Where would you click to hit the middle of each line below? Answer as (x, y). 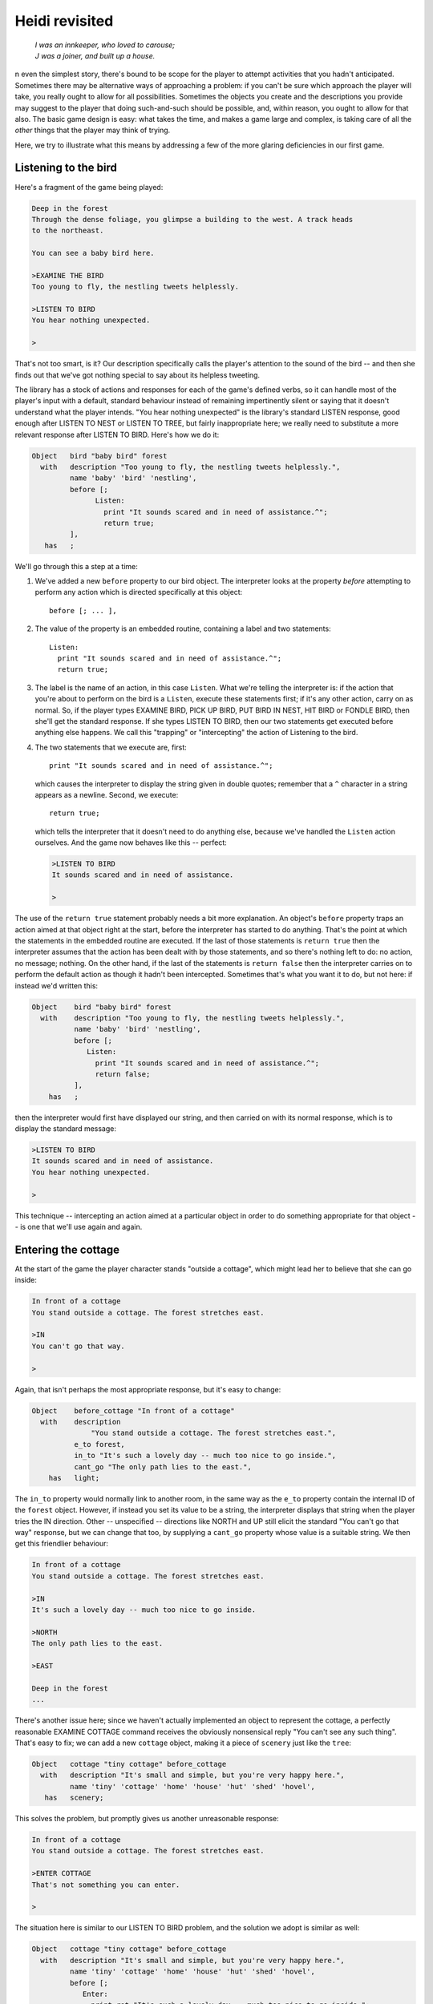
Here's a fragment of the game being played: (89, 187)
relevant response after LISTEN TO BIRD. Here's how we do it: (117, 434)
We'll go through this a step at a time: (76, 566)
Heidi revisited (64, 21)
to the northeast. (68, 231)
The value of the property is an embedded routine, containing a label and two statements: (183, 628)
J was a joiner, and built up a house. (95, 55)
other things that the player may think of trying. (93, 130)
